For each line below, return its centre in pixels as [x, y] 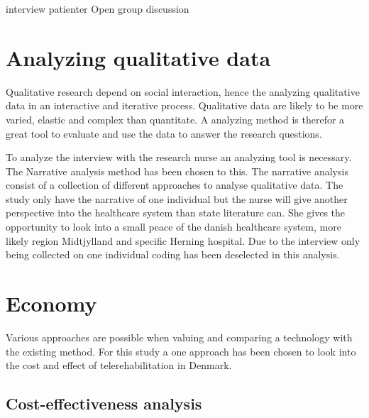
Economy [51, 303]
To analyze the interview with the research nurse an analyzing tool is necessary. [179, 157]
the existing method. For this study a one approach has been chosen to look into [181, 351]
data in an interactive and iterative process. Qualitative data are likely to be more [184, 105]
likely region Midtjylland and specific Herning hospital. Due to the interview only [183, 240]
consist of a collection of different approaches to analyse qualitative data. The [175, 185]
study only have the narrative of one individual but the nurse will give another [177, 198]
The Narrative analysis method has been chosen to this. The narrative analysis [177, 171]
